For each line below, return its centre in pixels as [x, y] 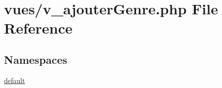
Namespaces [36, 59]
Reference [38, 28]
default [15, 80]
